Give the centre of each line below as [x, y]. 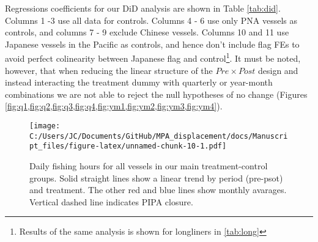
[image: [45, 126]
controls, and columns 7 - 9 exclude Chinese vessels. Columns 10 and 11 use [147, 32]
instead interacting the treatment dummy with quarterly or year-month [139, 82]
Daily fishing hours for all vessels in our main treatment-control [149, 165]
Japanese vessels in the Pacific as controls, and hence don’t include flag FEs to [152, 44]
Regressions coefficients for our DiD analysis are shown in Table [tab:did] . [143, 8]
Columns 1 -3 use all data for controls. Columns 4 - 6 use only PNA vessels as [151, 20]
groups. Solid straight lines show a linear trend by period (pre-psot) [156, 178]
